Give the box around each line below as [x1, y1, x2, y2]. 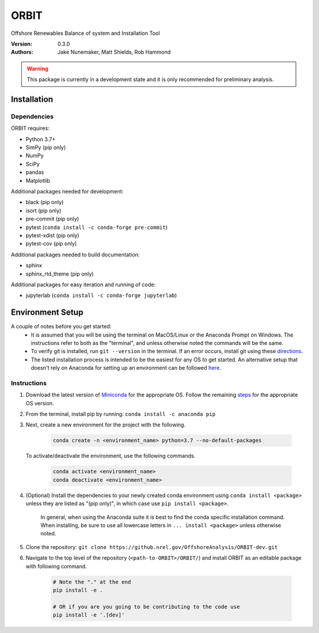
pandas [25, 169, 44, 176]
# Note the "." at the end [53, 579, 131, 585]
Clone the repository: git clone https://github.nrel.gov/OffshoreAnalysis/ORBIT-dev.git [25, 543, 278, 550]
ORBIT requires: [11, 125, 50, 132]
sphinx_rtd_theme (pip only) [25, 270, 94, 277]
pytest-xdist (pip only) [25, 231, 80, 239]
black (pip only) [25, 199, 64, 206]
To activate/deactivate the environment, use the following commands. [25, 453, 196, 460]
